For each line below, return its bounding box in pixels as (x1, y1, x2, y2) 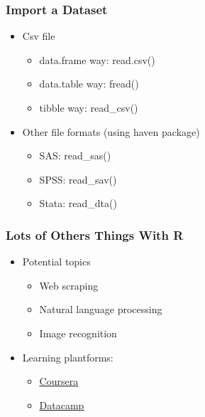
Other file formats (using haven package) (22, 124, 200, 139)
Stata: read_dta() (39, 196, 117, 211)
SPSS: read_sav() (39, 171, 117, 186)
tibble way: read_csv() (39, 100, 138, 115)
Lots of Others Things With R (6, 226, 184, 243)
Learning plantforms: (22, 349, 113, 364)
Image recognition (39, 325, 117, 340)
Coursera (39, 374, 79, 389)
